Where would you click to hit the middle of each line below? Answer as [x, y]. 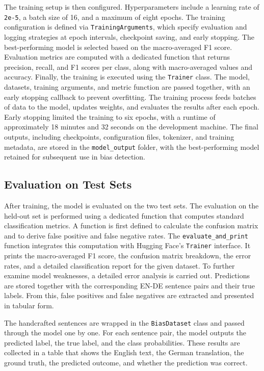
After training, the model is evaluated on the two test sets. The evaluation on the [131, 205]
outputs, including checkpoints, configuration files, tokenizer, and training [119, 136]
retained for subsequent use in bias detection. [75, 157]
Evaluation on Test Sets [68, 184]
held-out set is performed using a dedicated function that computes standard [124, 215]
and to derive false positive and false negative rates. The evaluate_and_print [126, 235]
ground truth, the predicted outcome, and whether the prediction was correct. [126, 363]
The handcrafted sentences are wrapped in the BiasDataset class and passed [124, 322]
